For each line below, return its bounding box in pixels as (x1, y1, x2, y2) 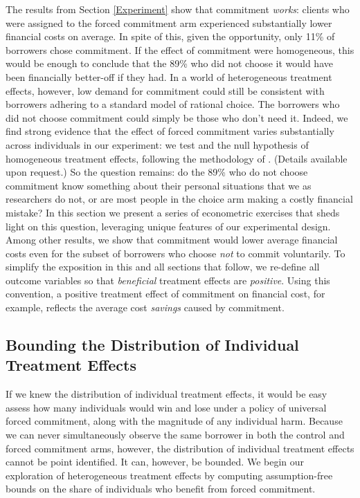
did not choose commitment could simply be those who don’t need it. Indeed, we (6, 110, 348, 124)
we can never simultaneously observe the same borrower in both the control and (6, 427, 345, 442)
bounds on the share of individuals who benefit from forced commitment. (6, 481, 316, 496)
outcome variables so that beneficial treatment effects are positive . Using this (6, 273, 330, 287)
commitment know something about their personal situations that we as (6, 178, 312, 192)
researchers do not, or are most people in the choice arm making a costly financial (6, 192, 353, 206)
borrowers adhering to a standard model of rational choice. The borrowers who (6, 97, 340, 111)
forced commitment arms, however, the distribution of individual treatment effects (6, 441, 354, 455)
